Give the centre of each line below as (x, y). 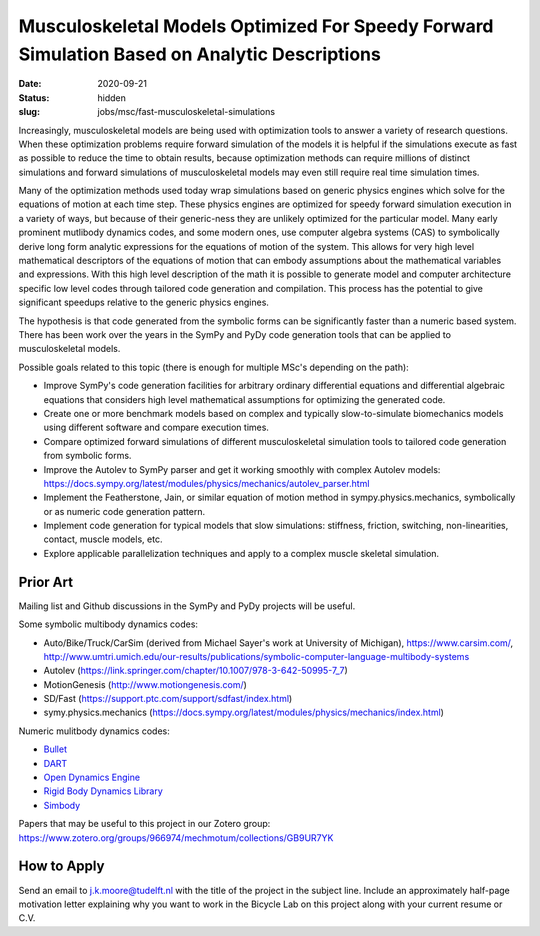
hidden (112, 97)
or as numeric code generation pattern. (124, 511)
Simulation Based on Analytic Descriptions (200, 54)
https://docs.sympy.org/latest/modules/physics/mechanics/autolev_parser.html (206, 483)
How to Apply (61, 866)
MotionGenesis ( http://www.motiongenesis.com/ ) (145, 684)
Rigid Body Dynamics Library (103, 791)
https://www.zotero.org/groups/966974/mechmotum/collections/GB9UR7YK (176, 837)
